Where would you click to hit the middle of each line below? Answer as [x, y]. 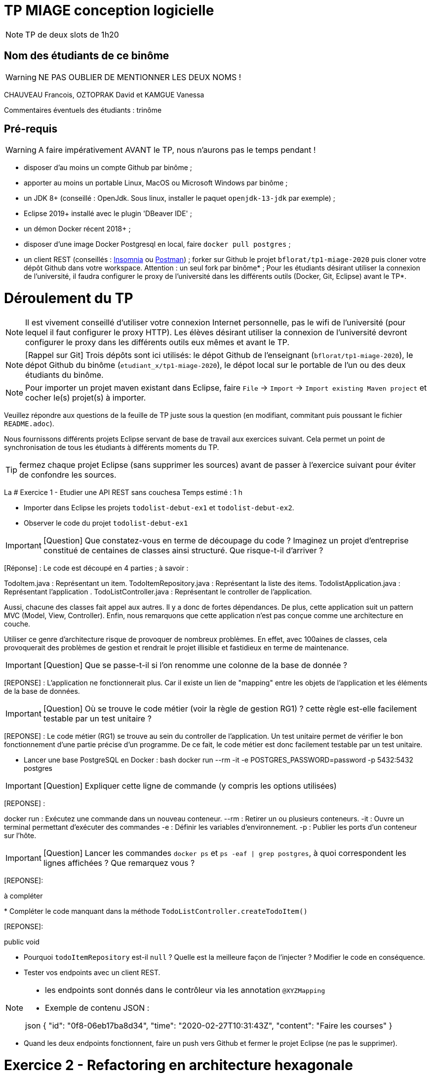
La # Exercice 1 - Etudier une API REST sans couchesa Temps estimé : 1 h [123, 492]
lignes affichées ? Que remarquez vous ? [119, 863]
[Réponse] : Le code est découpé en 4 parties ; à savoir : [96, 568]
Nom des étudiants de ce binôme [87, 56]
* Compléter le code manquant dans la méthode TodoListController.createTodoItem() [156, 911]
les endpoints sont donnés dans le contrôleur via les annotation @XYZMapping [185, 990]
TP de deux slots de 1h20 [72, 34]
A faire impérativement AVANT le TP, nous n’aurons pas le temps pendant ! [177, 150]
